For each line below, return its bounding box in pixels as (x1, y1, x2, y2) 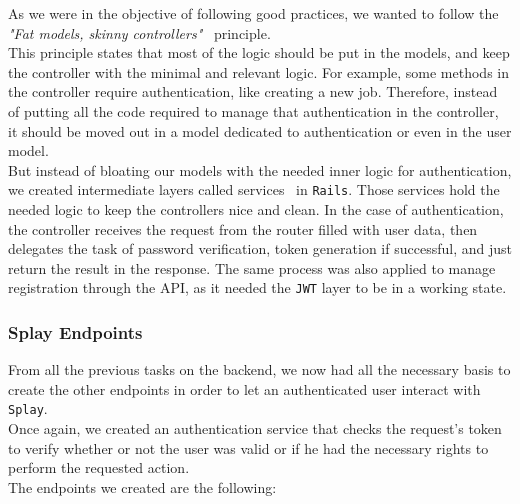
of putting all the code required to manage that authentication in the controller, (8, 100, 499, 121)
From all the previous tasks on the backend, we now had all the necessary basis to (8, 359, 511, 380)
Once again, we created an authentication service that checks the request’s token (8, 418, 502, 439)
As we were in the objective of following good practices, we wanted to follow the (8, 3, 499, 23)
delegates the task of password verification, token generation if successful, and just (8, 238, 512, 259)
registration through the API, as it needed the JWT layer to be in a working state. (8, 277, 507, 298)
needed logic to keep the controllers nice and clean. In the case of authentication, (8, 199, 504, 219)
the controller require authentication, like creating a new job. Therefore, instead (8, 81, 498, 102)
